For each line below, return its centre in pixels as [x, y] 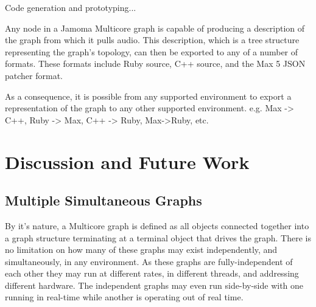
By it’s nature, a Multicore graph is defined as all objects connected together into [157, 225]
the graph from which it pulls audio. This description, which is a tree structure [152, 40]
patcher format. [34, 75]
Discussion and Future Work [127, 161]
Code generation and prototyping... [71, 7]
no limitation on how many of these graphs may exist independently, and [141, 250]
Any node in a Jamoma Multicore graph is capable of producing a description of [155, 28]
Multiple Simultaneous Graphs [104, 200]
